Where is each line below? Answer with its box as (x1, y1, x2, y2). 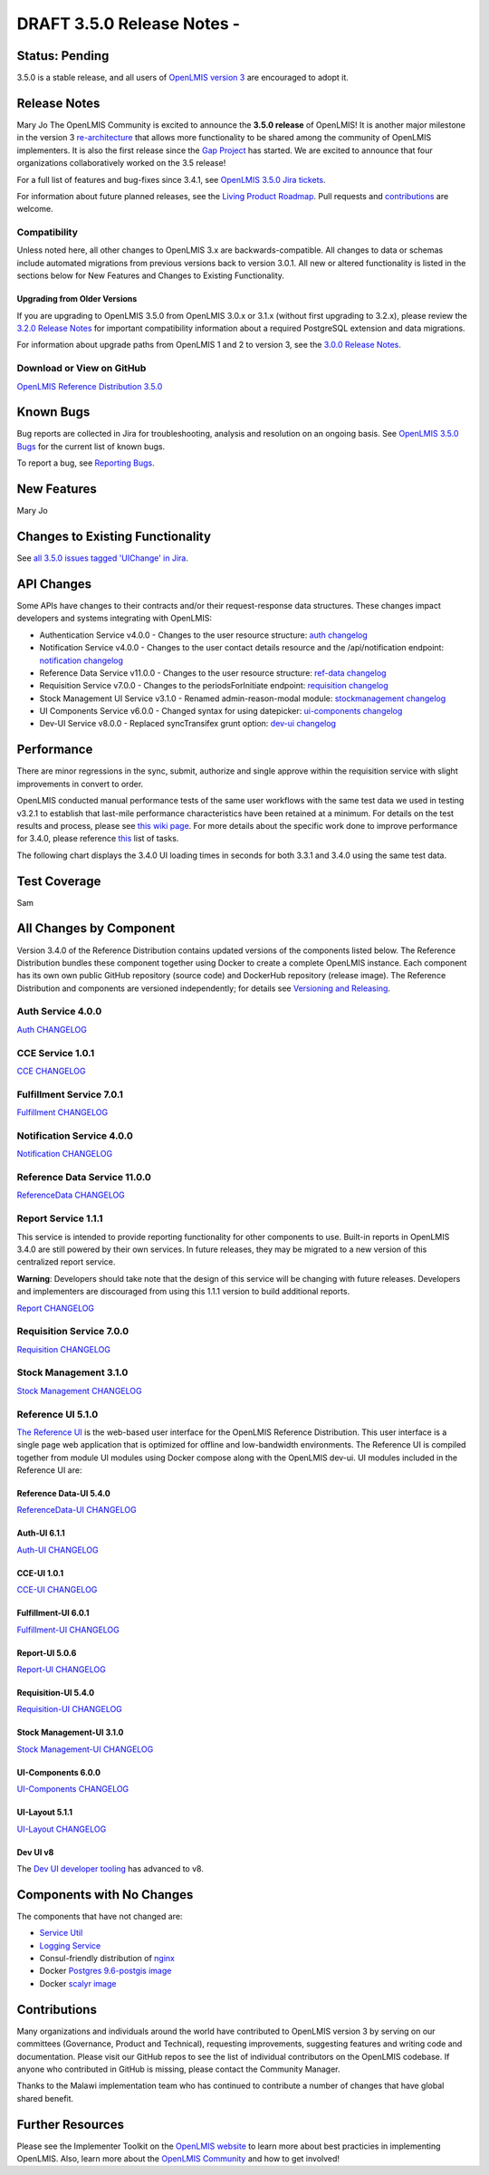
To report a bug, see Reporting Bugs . (16, 457, 155, 468)
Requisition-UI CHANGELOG (16, 1704, 122, 1715)
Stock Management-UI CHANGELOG (16, 1744, 154, 1755)
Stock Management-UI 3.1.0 (16, 1727, 124, 1738)
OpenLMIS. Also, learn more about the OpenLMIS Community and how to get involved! (16, 2153, 340, 2164)
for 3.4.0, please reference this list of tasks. (16, 833, 179, 844)
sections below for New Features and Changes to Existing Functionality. (16, 270, 285, 281)
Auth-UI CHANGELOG (16, 1545, 99, 1555)
